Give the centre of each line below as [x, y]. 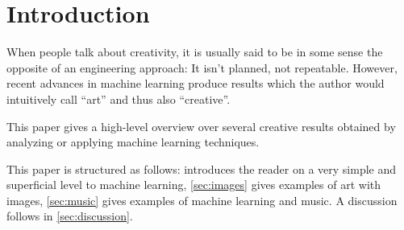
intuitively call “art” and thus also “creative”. [119, 99]
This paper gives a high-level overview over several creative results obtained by [201, 126]
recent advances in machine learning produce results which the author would [196, 83]
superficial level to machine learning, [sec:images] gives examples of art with [194, 185]
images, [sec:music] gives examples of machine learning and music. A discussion [202, 200]
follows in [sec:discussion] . [70, 216]
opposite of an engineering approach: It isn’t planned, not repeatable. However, [202, 67]
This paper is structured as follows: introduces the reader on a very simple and [202, 168]
